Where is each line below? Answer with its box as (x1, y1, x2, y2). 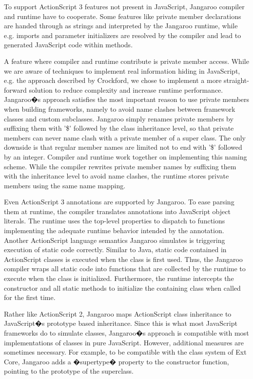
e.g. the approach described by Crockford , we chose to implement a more (4, 75, 222, 85)
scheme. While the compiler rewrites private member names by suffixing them (4, 161, 236, 171)
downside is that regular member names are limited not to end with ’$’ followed (4, 142, 242, 152)
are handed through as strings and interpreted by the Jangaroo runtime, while (4, 20, 238, 31)
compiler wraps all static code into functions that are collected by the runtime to (4, 263, 246, 274)
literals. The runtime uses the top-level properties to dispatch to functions (4, 216, 225, 226)
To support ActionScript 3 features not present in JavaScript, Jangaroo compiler (4, 1, 245, 11)
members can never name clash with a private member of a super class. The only (4, 132, 246, 142)
